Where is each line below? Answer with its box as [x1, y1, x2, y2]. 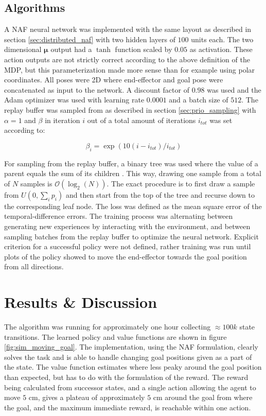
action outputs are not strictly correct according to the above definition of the [4, 54, 250, 64]
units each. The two [191, 33, 254, 44]
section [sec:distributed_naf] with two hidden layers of [4, 33, 175, 44]
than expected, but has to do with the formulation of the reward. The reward [4, 371, 249, 382]
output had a [50, 44, 92, 55]
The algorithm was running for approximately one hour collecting [4, 321, 211, 332]
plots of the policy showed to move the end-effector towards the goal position [4, 251, 247, 262]
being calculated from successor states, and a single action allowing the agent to [4, 382, 256, 392]
